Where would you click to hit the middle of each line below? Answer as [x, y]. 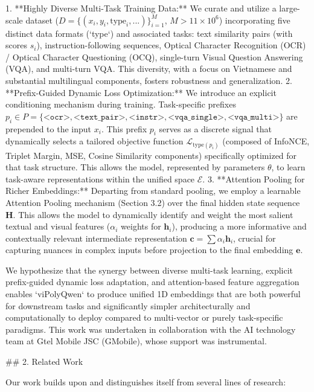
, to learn [288, 167]
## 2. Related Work [44, 361]
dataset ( [42, 20]
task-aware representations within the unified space [100, 178]
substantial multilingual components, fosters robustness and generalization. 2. [149, 80]
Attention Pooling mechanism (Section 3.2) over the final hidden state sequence [153, 202]
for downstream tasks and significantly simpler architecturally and [128, 305]
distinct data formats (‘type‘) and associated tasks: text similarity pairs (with [149, 33]
